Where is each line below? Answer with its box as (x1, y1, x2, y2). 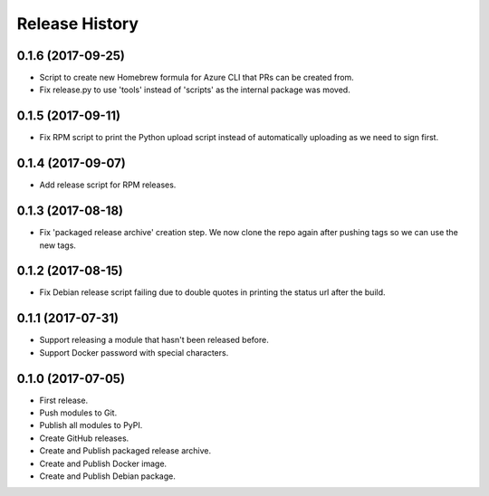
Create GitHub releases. (39, 433, 129, 444)
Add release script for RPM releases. (39, 179, 177, 190)
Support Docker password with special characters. (39, 347, 229, 358)
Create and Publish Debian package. (39, 471, 176, 482)
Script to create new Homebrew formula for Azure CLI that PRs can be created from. (39, 72, 355, 83)
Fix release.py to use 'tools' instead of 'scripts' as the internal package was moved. (39, 84, 350, 95)
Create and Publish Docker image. (39, 458, 168, 469)
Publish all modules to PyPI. (39, 420, 143, 431)
